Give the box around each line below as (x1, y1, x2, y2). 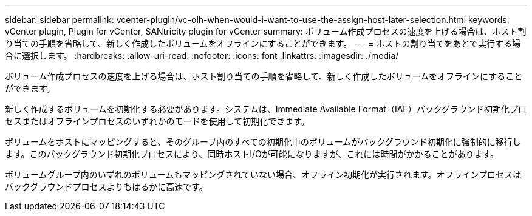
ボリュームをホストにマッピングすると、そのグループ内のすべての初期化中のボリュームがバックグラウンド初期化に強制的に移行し (5, 137, 521, 147)
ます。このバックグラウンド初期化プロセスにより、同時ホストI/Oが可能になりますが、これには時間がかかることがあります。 (5, 149, 499, 159)
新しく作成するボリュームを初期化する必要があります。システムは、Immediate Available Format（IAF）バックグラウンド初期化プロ (5, 104, 527, 114)
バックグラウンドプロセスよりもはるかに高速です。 (5, 181, 208, 192)
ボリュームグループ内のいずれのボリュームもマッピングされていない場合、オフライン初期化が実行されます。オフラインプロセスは (5, 169, 522, 180)
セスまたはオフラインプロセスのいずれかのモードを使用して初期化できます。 (5, 116, 310, 126)
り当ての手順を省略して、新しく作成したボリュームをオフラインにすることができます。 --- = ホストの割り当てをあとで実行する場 (5, 38, 520, 49)
